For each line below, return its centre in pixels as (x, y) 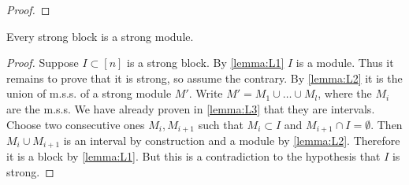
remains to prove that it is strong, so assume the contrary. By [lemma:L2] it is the (204, 78)
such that (221, 124)
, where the (345, 93)
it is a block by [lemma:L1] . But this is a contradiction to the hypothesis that (193, 156)
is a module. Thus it (345, 63)
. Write (206, 93)
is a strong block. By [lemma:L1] (206, 63)
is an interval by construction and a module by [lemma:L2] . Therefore (232, 141)
